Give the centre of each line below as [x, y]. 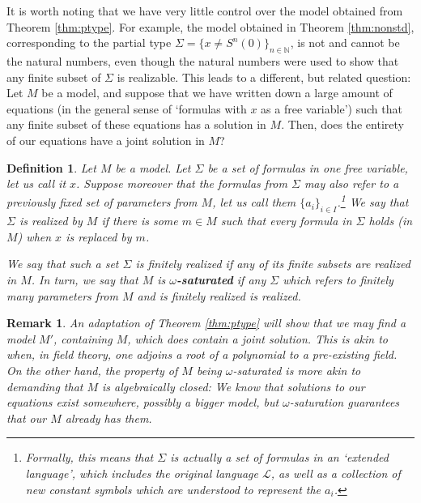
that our [27, 418]
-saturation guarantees [344, 402]
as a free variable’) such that [332, 108]
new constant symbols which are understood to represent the [173, 489]
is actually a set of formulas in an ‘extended [279, 457]
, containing [83, 338]
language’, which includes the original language [142, 473]
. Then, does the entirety [342, 124]
